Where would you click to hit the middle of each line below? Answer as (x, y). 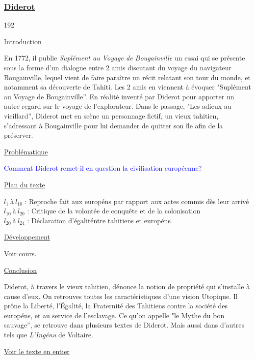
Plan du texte (25, 184)
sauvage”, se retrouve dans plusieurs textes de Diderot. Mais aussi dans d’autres (124, 325)
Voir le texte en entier (37, 351)
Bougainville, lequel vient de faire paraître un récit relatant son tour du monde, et (127, 77)
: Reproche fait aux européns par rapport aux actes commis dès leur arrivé (137, 201)
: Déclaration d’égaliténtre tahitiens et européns (99, 220)
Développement (27, 237)
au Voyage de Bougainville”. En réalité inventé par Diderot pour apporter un (119, 96)
